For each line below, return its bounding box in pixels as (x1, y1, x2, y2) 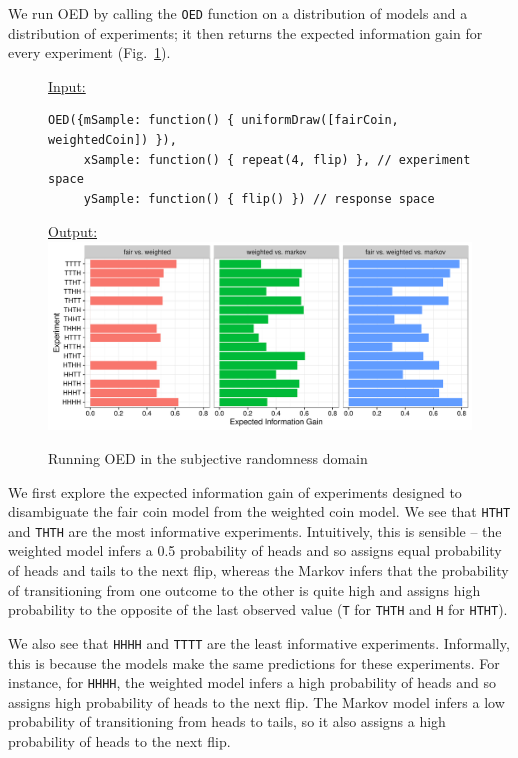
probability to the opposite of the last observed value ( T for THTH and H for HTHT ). (8, 599, 508, 620)
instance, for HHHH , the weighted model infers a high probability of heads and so (8, 672, 496, 693)
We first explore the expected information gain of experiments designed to (8, 481, 462, 502)
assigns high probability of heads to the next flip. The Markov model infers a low (8, 691, 505, 712)
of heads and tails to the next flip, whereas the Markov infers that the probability (8, 560, 509, 581)
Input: (48, 75, 86, 96)
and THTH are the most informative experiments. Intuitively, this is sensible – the (8, 520, 502, 541)
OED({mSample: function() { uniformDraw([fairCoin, (48, 113, 399, 128)
